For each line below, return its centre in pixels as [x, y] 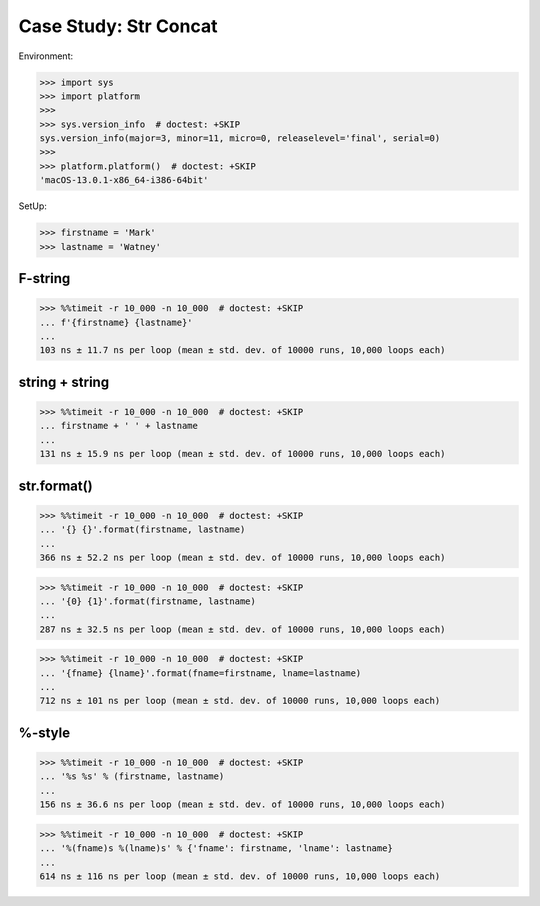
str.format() [56, 485]
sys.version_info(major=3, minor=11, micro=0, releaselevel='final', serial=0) [240, 138]
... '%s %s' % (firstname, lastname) [132, 776]
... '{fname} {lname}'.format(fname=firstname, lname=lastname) [200, 673]
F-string [44, 278]
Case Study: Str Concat [118, 26]
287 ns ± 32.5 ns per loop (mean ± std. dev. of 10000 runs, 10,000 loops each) [242, 629]
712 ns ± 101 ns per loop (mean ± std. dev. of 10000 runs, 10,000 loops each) [240, 701]
